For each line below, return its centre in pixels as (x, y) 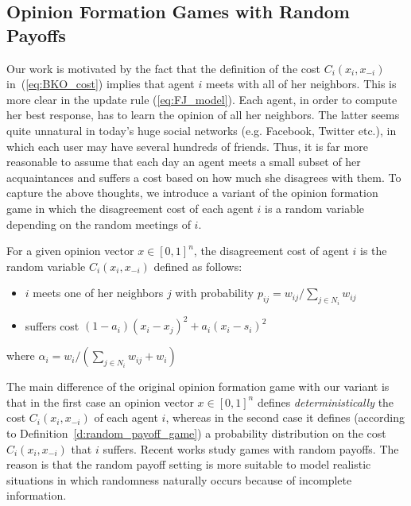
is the (374, 251)
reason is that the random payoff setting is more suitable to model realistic (189, 464)
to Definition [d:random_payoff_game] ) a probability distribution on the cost (196, 433)
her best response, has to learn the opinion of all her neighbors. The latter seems (203, 115)
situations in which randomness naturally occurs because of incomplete (179, 479)
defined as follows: (198, 266)
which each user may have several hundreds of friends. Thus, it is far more (187, 146)
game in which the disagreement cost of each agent (130, 208)
